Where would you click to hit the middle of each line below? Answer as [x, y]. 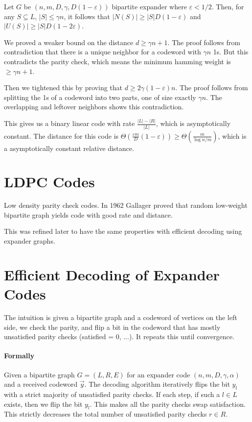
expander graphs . [30, 241]
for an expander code [159, 374]
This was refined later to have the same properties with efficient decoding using [123, 231]
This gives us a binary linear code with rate [69, 123]
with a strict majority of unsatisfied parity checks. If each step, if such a [112, 394]
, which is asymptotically [193, 123]
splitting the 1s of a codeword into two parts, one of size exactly [100, 97]
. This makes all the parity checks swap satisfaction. [168, 404]
